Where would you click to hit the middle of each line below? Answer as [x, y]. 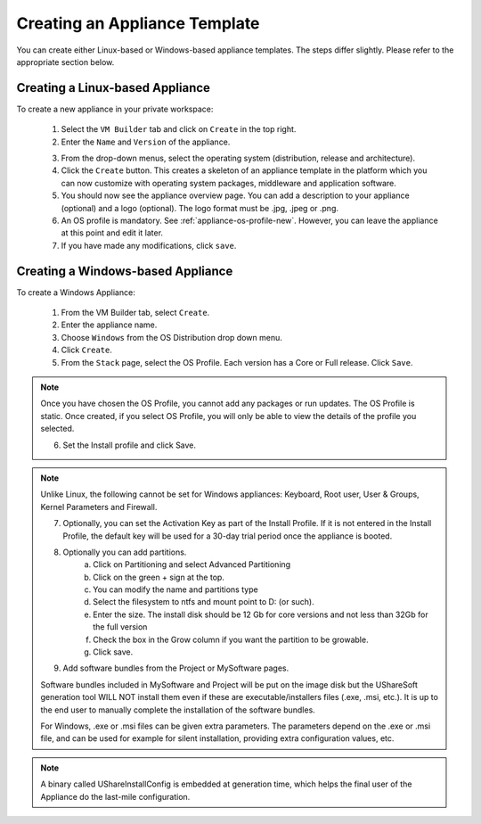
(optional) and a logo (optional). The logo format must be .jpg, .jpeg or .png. [200, 208]
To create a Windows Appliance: [76, 292]
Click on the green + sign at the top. [159, 577]
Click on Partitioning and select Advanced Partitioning [192, 564]
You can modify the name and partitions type [175, 589]
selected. [57, 429]
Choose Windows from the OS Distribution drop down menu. [171, 337]
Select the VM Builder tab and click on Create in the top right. [179, 129]
